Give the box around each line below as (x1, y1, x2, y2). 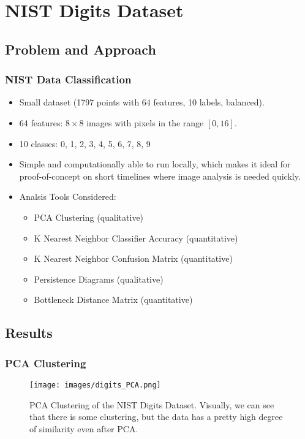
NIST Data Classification (5, 72, 132, 87)
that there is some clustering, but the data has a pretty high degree (29, 410, 283, 423)
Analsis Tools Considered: (19, 190, 116, 203)
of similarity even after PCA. (29, 422, 138, 435)
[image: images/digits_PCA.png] (29, 380, 161, 389)
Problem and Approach (5, 39, 156, 58)
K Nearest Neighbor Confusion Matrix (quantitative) (34, 252, 233, 265)
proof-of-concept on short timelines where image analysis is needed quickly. (19, 169, 301, 182)
